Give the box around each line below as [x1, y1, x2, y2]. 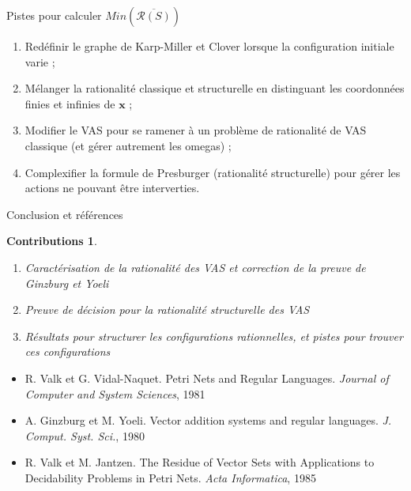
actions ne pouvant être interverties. [25, 179, 200, 196]
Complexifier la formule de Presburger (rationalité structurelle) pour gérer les [25, 164, 401, 180]
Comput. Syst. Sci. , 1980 [25, 427, 145, 444]
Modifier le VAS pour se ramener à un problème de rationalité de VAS [25, 122, 367, 138]
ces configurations [25, 343, 111, 360]
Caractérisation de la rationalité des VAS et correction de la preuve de [25, 259, 366, 275]
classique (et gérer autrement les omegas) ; [25, 137, 232, 153]
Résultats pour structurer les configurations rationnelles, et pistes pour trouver [25, 327, 403, 344]
